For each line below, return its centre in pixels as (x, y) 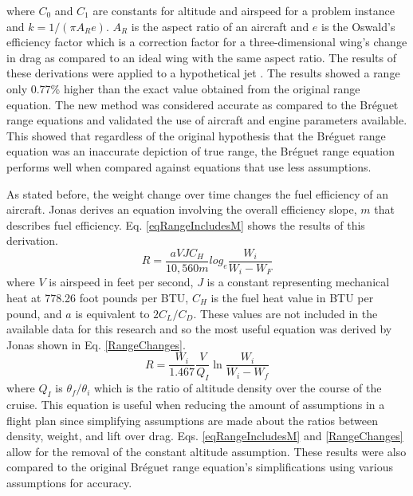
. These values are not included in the (285, 313)
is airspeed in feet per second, (121, 282)
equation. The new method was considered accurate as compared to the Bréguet (203, 104)
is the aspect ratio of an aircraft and (220, 26)
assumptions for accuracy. (69, 483)
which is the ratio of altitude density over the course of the (238, 388)
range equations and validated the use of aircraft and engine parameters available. (207, 120)
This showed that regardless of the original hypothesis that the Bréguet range (196, 135)
